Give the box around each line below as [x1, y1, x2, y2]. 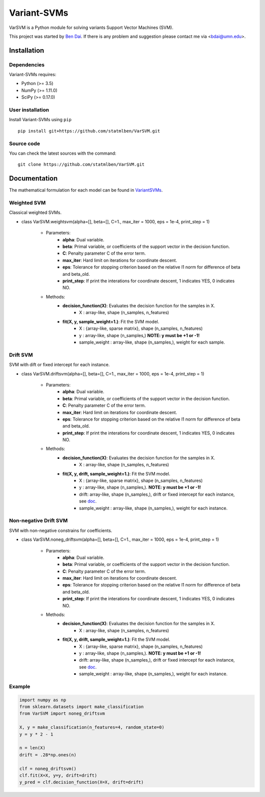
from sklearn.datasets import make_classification [19, 704, 144, 710]
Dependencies [9, 61, 45, 68]
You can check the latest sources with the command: [9, 150, 116, 156]
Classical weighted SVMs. [9, 210, 62, 215]
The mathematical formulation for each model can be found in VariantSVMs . [9, 187, 163, 193]
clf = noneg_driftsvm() [19, 766, 77, 771]
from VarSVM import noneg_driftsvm [19, 711, 105, 717]
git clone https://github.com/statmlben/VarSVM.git [18, 162, 145, 167]
